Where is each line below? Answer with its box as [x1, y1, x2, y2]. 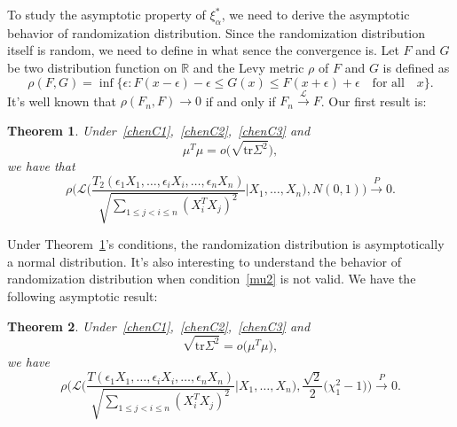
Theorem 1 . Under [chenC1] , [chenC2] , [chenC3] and [7, 120, 311, 139]
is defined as [382, 58, 450, 76]
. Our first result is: [320, 91, 427, 110]
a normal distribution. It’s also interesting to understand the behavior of [7, 252, 401, 270]
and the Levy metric [193, 58, 304, 76]
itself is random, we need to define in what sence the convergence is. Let [7, 41, 399, 59]
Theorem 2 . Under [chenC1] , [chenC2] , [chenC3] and [7, 316, 311, 335]
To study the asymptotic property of [7, 5, 206, 23]
